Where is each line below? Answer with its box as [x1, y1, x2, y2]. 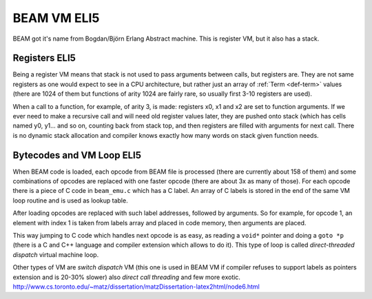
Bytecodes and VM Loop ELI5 [12, 149, 141, 161]
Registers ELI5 [12, 52, 76, 64]
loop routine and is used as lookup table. [12, 196, 128, 205]
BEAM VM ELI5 [12, 10, 100, 25]
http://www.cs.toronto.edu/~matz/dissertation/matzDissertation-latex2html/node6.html [12, 282, 260, 291]
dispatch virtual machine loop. [12, 250, 99, 258]
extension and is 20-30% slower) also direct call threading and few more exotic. [12, 273, 241, 281]
